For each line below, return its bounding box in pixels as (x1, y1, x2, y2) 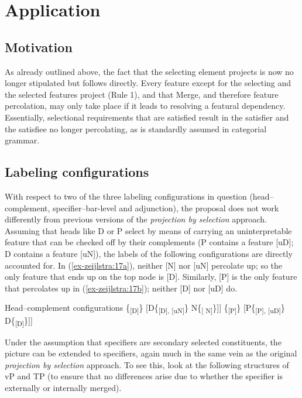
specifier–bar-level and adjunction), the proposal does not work (53, 201, 279, 214)
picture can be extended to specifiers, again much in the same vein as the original (5, 347, 297, 359)
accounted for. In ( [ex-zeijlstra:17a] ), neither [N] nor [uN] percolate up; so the (5, 259, 283, 271)
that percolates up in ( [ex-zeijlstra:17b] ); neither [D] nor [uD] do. (5, 282, 238, 294)
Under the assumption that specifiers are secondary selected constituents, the (5, 335, 282, 348)
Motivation (5, 37, 73, 56)
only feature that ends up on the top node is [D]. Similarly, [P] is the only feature (5, 270, 297, 283)
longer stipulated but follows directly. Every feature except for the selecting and (5, 77, 291, 89)
